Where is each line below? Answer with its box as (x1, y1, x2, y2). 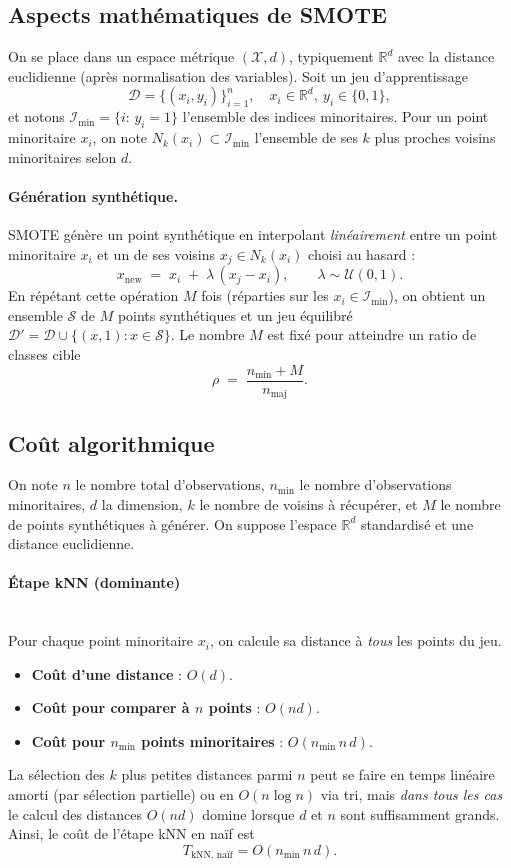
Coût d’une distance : (31, 663, 182, 684)
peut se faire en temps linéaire (310, 764, 495, 785)
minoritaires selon (8, 146, 117, 167)
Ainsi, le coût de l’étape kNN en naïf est (8, 823, 255, 844)
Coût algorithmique (8, 427, 215, 458)
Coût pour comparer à (31, 697, 190, 718)
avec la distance (397, 46, 495, 67)
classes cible (8, 344, 81, 364)
